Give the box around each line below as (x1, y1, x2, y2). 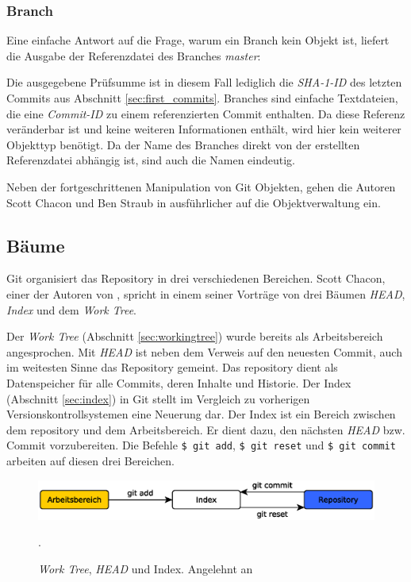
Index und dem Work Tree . (6, 301, 137, 318)
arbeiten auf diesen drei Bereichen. (6, 452, 175, 468)
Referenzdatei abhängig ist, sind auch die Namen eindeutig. (6, 152, 296, 168)
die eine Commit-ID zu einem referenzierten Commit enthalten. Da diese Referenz (6, 105, 405, 121)
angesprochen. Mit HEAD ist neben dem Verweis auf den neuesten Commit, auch (6, 343, 402, 360)
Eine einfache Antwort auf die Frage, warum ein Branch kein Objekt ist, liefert (6, 32, 390, 48)
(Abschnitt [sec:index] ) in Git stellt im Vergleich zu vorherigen (6, 390, 310, 407)
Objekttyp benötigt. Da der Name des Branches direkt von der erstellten (6, 136, 360, 152)
